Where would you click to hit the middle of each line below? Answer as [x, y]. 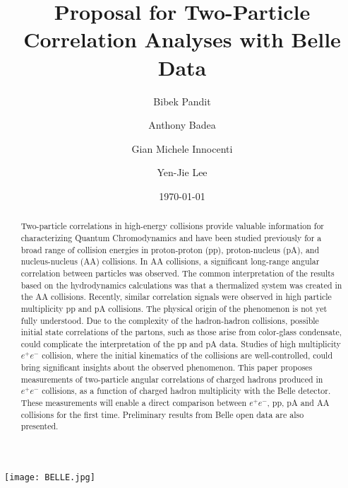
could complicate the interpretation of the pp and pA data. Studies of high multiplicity [181, 343]
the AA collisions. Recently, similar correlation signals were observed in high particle [176, 297]
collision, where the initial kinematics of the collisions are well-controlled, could [187, 355]
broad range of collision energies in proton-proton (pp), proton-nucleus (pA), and [170, 249]
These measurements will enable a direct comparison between [134, 403]
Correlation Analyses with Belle [182, 39]
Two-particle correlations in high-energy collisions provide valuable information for [172, 226]
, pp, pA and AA [298, 403]
